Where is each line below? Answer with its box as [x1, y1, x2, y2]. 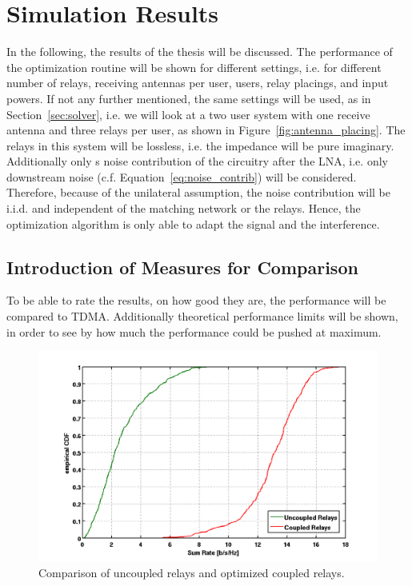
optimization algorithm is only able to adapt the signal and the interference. [6, 215, 380, 232]
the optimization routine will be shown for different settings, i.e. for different [6, 58, 382, 75]
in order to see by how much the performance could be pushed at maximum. [6, 323, 382, 340]
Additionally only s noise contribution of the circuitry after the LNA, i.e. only [6, 153, 388, 169]
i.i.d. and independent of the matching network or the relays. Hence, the [6, 200, 361, 217]
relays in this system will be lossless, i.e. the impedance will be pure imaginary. [6, 137, 394, 153]
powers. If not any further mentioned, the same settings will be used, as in [6, 90, 371, 106]
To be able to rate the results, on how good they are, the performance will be [6, 292, 386, 309]
